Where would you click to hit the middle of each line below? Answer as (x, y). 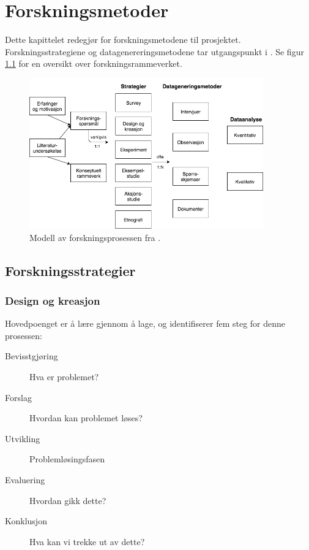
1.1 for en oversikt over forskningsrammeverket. (94, 63)
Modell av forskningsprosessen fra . (95, 237)
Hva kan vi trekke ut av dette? (87, 541)
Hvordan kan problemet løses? (86, 418)
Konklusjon (26, 521)
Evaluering (25, 479)
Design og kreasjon (53, 300)
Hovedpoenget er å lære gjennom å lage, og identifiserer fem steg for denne (145, 323)
